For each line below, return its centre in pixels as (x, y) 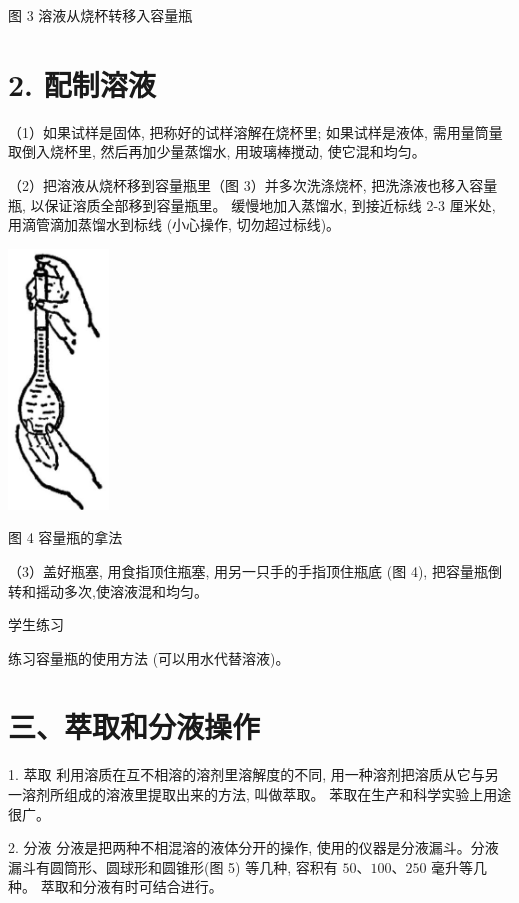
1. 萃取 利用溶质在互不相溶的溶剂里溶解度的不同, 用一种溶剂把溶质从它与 (246, 774)
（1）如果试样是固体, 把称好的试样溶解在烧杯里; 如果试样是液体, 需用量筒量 (255, 131)
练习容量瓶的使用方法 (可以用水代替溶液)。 (149, 657)
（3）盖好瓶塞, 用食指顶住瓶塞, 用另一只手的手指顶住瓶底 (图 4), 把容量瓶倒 (255, 570)
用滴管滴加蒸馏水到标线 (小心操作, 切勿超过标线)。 (174, 224)
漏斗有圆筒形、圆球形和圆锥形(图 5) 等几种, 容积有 (173, 866)
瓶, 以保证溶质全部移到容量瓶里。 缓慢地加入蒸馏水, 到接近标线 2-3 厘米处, (252, 204)
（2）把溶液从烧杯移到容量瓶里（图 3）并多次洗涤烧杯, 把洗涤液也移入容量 (253, 184)
